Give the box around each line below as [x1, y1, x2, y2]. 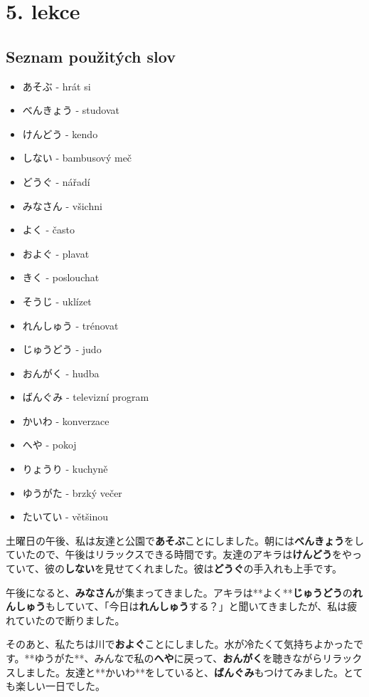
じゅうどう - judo [22, 342, 102, 357]
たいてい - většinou [22, 509, 109, 524]
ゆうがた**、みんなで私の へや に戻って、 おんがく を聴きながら [34, 651, 323, 666]
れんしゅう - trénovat [22, 318, 119, 332]
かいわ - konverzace [22, 413, 109, 428]
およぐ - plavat [22, 246, 90, 261]
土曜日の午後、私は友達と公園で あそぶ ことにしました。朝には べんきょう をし [6, 533, 364, 547]
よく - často [22, 222, 75, 237]
